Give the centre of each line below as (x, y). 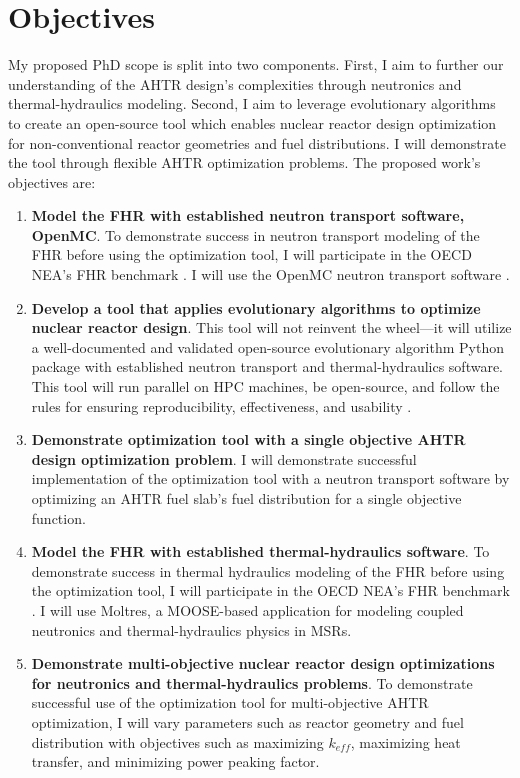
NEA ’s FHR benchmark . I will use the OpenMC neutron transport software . (270, 274)
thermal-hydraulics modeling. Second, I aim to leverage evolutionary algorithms (252, 103)
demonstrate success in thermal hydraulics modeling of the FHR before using (268, 570)
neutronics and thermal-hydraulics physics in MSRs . (191, 629)
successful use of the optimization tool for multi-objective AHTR (230, 702)
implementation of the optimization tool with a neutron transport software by (270, 478)
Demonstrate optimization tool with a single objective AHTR (248, 439)
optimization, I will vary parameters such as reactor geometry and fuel (247, 721)
